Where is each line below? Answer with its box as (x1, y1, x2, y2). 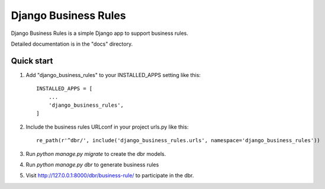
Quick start (11, 56, 53, 66)
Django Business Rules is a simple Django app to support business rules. (11, 30, 189, 37)
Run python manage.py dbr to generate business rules (25, 161, 159, 168)
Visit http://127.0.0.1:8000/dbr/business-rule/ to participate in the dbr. (25, 172, 194, 179)
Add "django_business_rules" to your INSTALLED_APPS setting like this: (25, 71, 201, 78)
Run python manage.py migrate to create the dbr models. (25, 150, 166, 157)
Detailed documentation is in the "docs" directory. (11, 40, 133, 47)
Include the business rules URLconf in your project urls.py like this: (25, 123, 189, 130)
